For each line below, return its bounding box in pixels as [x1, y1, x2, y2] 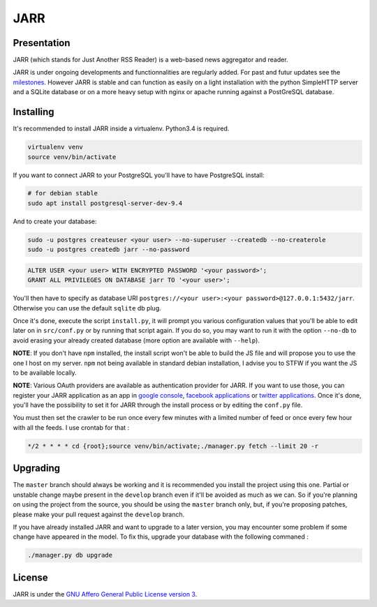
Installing [13, 106, 55, 118]
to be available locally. [13, 368, 77, 377]
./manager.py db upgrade [27, 551, 113, 560]
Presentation [13, 37, 71, 49]
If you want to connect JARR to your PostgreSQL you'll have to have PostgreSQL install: [13, 171, 265, 179]
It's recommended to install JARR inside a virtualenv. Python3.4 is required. [13, 124, 230, 133]
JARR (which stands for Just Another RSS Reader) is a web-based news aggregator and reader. [13, 56, 289, 64]
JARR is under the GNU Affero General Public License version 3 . [13, 590, 198, 598]
